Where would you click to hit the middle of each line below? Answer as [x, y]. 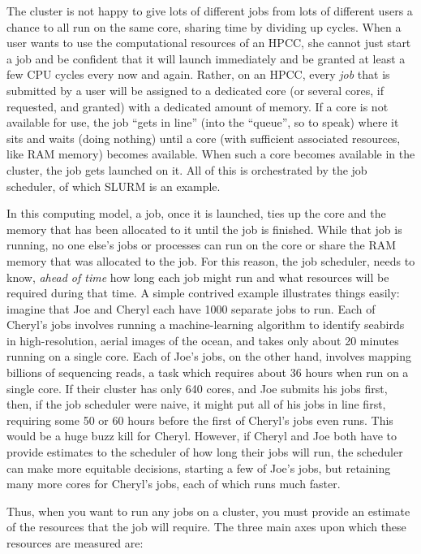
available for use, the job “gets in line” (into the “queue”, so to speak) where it [203, 122]
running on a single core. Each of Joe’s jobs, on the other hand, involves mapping [209, 356]
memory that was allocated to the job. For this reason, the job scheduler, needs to [211, 260]
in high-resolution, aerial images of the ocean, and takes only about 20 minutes [203, 340]
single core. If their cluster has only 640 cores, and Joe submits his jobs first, [197, 388]
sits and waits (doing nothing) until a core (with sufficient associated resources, [204, 138]
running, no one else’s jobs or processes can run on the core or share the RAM [202, 245]
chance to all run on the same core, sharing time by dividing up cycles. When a [204, 26]
